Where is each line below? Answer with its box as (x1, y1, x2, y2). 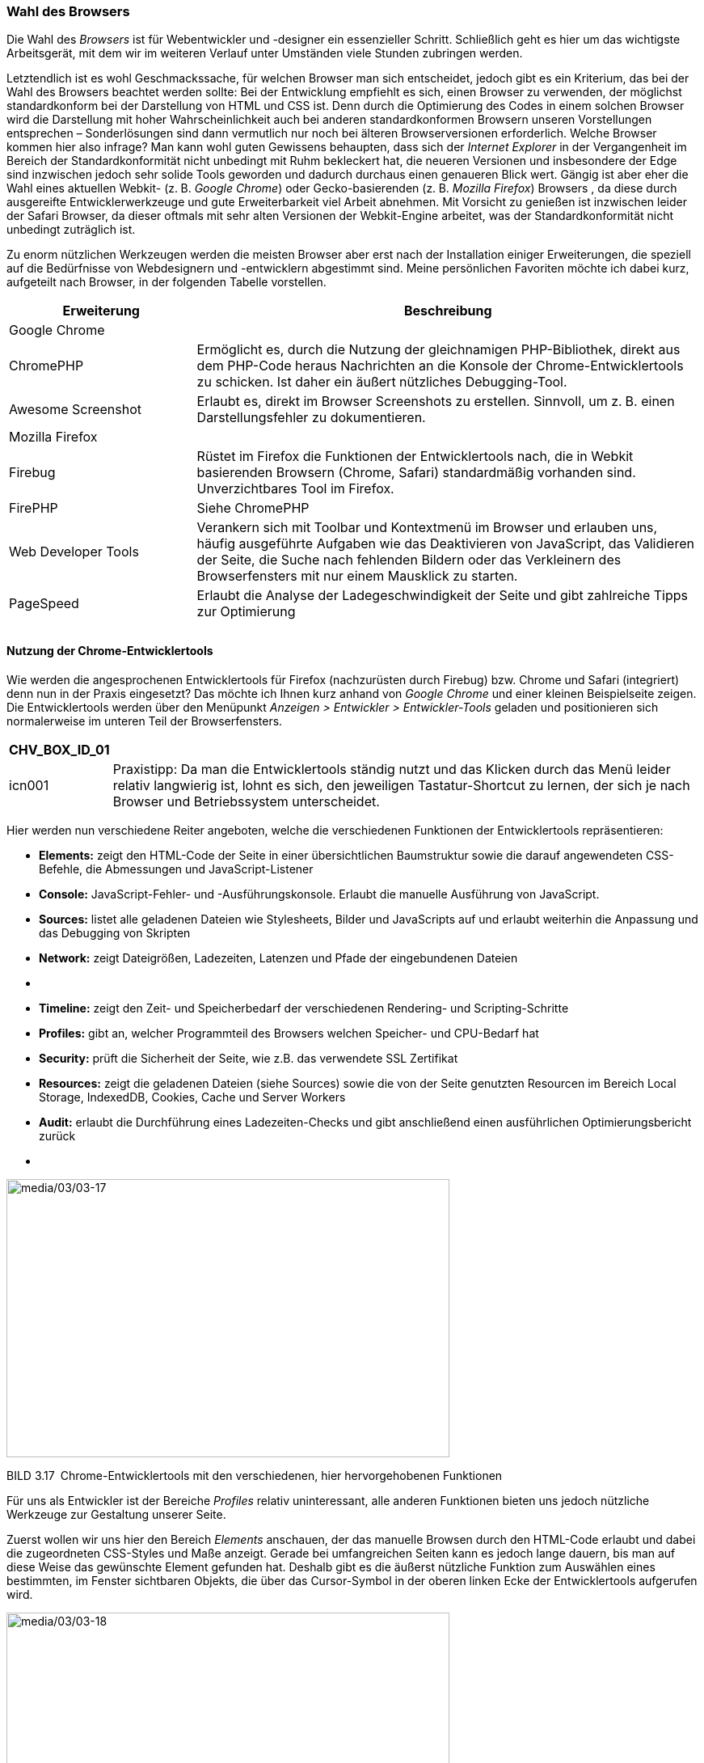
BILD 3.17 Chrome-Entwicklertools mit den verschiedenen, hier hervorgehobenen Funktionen (6, 1468, 503, 1482)
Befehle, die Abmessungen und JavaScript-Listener (39, 861, 314, 876)
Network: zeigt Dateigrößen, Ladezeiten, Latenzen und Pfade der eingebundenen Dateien (39, 950, 518, 965)
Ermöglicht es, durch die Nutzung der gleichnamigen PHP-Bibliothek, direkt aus (196, 341, 681, 358)
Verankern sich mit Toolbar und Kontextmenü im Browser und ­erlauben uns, (196, 519, 658, 536)
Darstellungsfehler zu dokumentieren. (196, 409, 426, 426)
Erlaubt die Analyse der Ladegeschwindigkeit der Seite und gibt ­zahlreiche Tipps (196, 587, 689, 604)
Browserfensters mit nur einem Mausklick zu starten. (196, 568, 518, 585)
